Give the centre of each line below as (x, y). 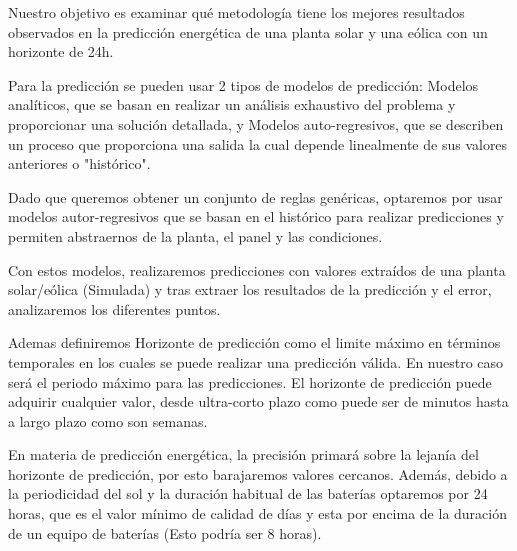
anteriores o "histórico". (79, 163)
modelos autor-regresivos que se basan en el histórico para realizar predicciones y (256, 216)
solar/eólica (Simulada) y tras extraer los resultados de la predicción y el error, (250, 289)
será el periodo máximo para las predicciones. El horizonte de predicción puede (250, 381)
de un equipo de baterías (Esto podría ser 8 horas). (165, 532)
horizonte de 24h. (61, 51)
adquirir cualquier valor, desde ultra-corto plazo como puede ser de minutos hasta (258, 401)
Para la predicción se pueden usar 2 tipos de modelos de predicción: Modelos (243, 84)
